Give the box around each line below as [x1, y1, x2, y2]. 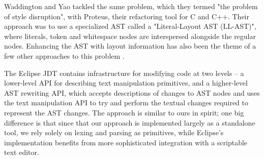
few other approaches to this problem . [4, 50, 125, 61]
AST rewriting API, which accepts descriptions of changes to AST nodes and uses [4, 87, 260, 98]
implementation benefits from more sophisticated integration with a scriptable [4, 137, 248, 147]
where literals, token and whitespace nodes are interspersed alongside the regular [4, 30, 256, 41]
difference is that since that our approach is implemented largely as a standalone [4, 117, 255, 128]
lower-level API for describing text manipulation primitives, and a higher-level [4, 77, 248, 88]
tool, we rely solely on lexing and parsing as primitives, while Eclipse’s [4, 127, 224, 138]
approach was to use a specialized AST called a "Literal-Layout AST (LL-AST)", [4, 21, 256, 31]
